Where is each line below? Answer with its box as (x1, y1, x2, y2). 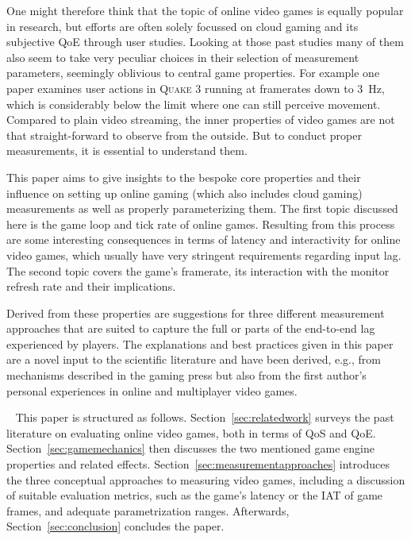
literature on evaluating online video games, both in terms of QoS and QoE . (6, 424, 376, 441)
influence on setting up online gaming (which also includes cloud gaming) (6, 184, 363, 201)
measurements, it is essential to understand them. (6, 142, 248, 159)
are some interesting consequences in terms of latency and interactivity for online (6, 231, 401, 248)
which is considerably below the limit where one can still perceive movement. (6, 95, 381, 112)
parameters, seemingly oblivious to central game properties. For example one (6, 64, 380, 81)
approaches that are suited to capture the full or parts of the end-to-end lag (6, 320, 375, 337)
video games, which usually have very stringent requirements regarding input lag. (6, 246, 401, 263)
